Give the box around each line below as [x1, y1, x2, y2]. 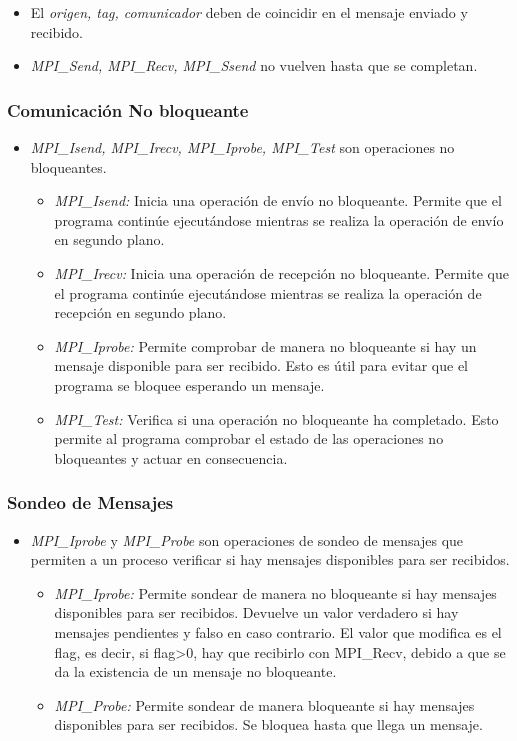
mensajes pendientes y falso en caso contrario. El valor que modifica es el [54, 621, 502, 642]
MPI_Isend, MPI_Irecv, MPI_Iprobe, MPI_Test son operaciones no [30, 137, 455, 157]
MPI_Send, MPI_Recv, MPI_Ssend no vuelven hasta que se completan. [30, 55, 478, 76]
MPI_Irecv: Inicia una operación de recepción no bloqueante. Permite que [54, 262, 509, 283]
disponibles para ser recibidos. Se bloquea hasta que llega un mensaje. [54, 714, 483, 735]
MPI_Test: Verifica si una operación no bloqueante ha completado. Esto [54, 408, 499, 429]
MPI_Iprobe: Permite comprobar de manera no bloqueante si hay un [54, 335, 477, 356]
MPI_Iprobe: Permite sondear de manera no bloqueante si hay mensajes [54, 582, 497, 603]
